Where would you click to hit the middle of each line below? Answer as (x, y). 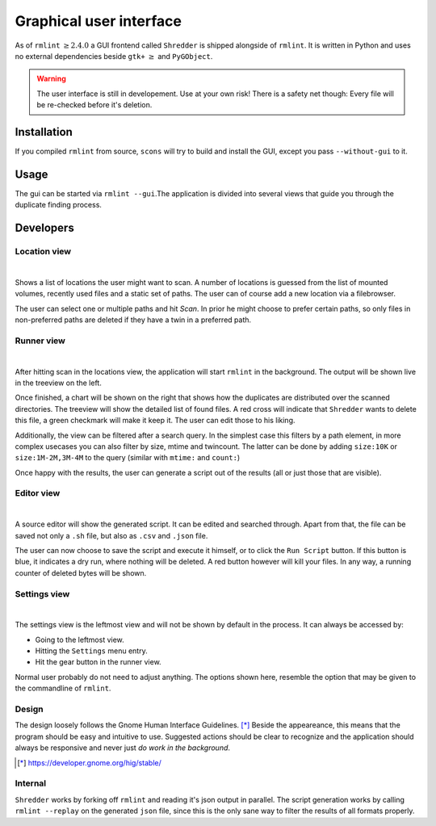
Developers (44, 228)
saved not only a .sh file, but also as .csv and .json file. (111, 535)
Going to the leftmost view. (80, 639)
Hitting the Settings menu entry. (92, 651)
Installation (44, 132)
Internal (31, 783)
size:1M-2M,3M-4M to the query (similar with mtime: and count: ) (128, 458)
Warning (51, 79)
